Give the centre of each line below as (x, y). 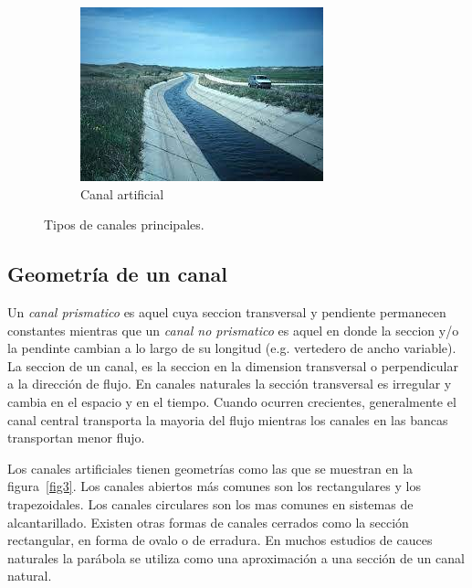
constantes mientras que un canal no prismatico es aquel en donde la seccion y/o (233, 330)
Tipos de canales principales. (124, 225)
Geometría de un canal (117, 274)
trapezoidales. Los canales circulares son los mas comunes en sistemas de (210, 503)
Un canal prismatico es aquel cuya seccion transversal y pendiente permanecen (227, 311)
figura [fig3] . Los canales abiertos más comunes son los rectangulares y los (214, 486)
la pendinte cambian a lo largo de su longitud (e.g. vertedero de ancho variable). (232, 348)
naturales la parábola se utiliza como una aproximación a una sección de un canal (236, 557)
